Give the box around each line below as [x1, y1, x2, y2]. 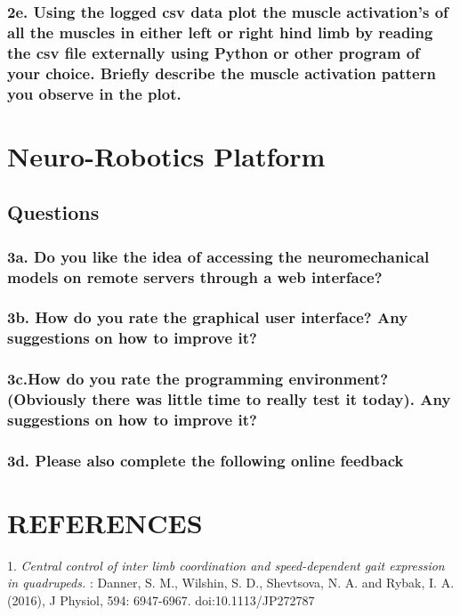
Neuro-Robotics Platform [7, 137, 326, 174]
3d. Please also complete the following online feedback [7, 449, 404, 471]
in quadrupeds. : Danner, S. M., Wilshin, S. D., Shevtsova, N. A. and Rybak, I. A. [7, 573, 455, 592]
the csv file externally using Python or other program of [7, 41, 420, 63]
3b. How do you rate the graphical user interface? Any [7, 306, 408, 328]
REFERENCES [7, 504, 203, 540]
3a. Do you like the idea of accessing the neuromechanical [7, 245, 430, 267]
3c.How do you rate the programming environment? [7, 368, 389, 390]
